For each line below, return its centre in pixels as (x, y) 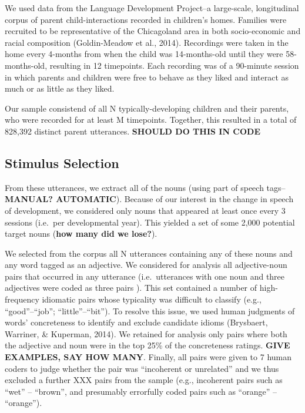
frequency (22, 299)
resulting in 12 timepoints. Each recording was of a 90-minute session (174, 65)
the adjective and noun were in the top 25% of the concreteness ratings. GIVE (148, 345)
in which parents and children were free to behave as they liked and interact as (147, 77)
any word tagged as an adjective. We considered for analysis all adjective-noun (146, 265)
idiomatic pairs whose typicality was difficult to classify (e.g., (152, 299)
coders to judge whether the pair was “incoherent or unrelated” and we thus (142, 368)
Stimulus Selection (62, 162)
